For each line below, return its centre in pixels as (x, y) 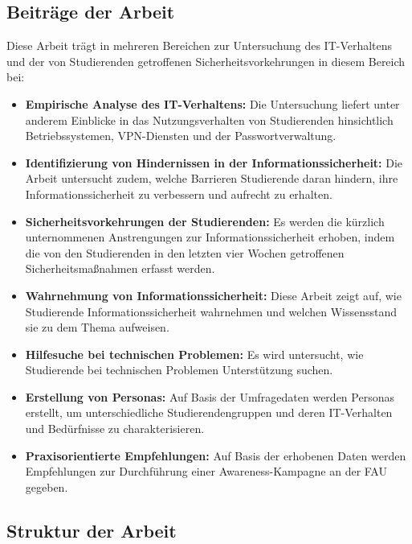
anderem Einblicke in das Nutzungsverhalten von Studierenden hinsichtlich (209, 120)
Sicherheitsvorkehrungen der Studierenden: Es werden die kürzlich (205, 221)
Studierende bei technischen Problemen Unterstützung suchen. (179, 370)
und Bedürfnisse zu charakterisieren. (115, 429)
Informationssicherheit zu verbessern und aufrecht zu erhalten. (179, 194)
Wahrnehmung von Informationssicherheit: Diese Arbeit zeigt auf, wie (213, 295)
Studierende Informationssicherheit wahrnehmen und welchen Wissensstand (211, 311)
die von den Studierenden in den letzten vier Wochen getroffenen (185, 252)
